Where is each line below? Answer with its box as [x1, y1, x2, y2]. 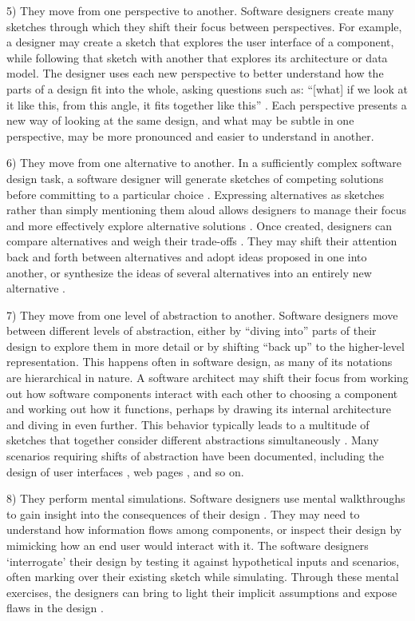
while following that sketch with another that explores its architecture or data [6, 49, 388, 66]
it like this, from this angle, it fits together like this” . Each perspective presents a [6, 96, 407, 113]
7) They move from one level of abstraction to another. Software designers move [6, 306, 398, 323]
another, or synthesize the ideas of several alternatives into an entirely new [6, 264, 372, 281]
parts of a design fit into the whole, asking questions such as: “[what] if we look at [6, 80, 409, 97]
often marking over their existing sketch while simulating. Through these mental [6, 568, 399, 585]
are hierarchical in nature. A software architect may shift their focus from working [6, 369, 409, 386]
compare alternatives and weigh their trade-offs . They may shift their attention [6, 233, 397, 249]
